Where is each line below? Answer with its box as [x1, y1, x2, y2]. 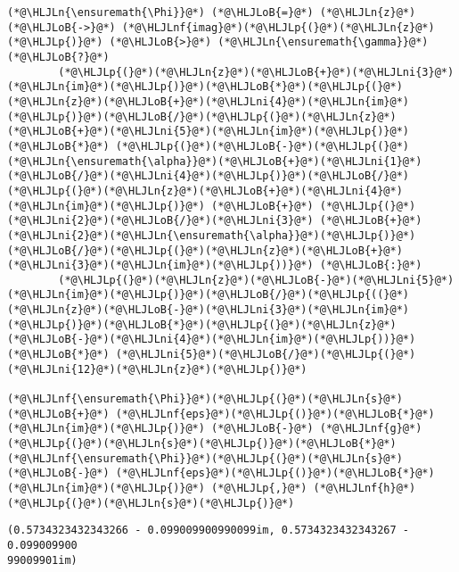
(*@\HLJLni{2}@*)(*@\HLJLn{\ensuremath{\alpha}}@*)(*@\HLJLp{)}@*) [7, 228, 416, 242]
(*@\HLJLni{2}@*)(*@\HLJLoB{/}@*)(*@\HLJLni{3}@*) [7, 214, 314, 228]
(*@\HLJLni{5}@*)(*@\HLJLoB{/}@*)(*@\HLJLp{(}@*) [115, 348, 416, 361]
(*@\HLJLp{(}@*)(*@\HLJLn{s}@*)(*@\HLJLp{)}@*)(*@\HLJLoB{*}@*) [7, 437, 397, 451]
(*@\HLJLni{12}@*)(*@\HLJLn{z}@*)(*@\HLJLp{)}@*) [7, 362, 307, 376]
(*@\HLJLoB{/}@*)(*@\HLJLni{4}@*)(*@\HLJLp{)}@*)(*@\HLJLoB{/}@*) [7, 170, 410, 183]
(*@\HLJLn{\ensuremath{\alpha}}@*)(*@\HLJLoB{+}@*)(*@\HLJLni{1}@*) [7, 154, 422, 168]
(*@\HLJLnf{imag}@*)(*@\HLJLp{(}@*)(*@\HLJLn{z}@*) [121, 21, 435, 34]
